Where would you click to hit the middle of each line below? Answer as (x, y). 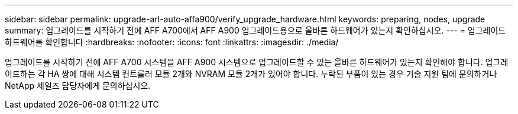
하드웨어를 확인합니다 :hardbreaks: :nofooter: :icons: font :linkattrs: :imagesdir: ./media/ (172, 42)
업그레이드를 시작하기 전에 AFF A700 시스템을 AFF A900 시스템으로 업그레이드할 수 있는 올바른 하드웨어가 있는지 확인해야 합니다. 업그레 (257, 62)
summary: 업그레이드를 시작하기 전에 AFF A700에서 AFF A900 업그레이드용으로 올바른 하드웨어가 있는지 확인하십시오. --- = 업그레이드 (255, 30)
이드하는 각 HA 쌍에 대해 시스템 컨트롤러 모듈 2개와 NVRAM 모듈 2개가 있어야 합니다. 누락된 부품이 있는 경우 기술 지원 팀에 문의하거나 (251, 74)
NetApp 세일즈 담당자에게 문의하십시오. (78, 85)
